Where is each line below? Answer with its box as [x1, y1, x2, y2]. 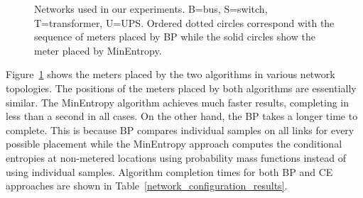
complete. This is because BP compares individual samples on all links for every [6, 122, 354, 137]
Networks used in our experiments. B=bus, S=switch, [34, 1, 268, 16]
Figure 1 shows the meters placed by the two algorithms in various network [6, 67, 335, 82]
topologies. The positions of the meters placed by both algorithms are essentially [6, 80, 357, 95]
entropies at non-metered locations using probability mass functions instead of [6, 150, 347, 165]
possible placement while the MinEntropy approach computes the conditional [6, 136, 342, 151]
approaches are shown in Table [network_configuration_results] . [6, 178, 288, 193]
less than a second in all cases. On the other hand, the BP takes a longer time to [6, 109, 358, 123]
